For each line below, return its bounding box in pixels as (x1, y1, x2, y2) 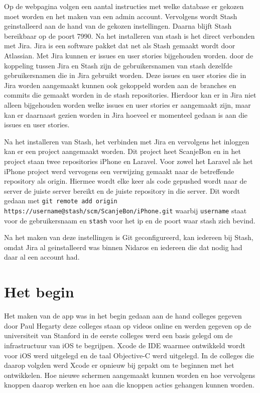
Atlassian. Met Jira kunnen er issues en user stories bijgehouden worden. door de (4, 50, 253, 60)
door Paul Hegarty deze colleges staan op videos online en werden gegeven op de (4, 320, 251, 331)
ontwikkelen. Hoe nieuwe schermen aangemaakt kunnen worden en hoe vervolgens (4, 369, 255, 380)
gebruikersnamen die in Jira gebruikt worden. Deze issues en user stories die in (4, 70, 246, 81)
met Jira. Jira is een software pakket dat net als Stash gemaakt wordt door (4, 40, 235, 51)
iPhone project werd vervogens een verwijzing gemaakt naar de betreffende (4, 166, 234, 176)
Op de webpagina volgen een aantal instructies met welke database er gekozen (4, 1, 244, 11)
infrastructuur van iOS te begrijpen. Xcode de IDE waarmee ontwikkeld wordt (4, 340, 245, 350)
